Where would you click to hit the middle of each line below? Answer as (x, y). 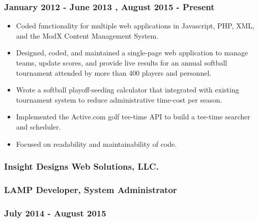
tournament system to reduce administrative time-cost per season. (119, 99)
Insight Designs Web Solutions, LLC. (81, 166)
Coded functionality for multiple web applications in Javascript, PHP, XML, (135, 26)
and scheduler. (38, 126)
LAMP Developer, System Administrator (91, 189)
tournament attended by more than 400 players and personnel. (114, 72)
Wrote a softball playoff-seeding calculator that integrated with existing (127, 90)
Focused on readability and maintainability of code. (96, 144)
